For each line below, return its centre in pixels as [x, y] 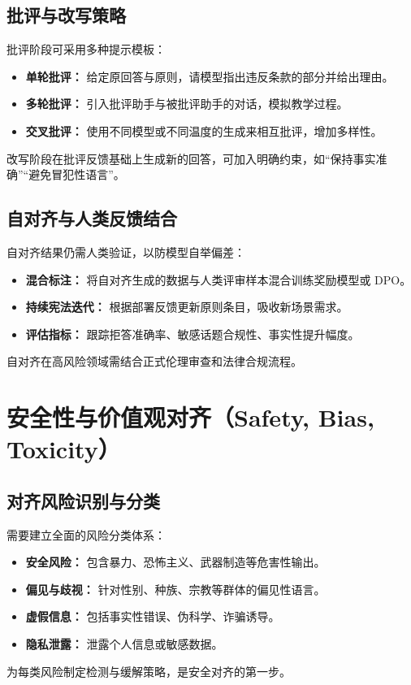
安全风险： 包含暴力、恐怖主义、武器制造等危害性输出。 [175, 562]
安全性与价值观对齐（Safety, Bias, [190, 417]
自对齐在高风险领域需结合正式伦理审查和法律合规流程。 [154, 361]
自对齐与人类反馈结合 [92, 218]
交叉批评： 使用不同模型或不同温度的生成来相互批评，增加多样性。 [204, 130]
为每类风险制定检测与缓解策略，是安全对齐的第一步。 [149, 671]
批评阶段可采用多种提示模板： [86, 49]
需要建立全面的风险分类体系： [86, 534]
